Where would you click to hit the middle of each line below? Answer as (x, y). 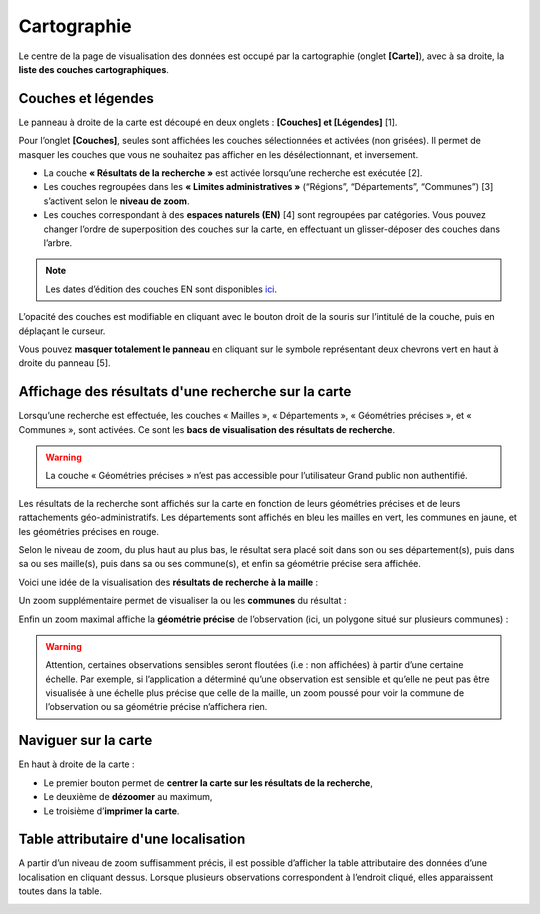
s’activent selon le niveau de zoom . (116, 201)
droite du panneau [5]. (64, 363)
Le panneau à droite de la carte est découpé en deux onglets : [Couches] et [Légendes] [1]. (208, 122)
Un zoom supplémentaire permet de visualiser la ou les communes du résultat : (182, 601)
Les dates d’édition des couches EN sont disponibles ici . (161, 289)
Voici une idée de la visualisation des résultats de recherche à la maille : (168, 582)
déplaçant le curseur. (62, 331)
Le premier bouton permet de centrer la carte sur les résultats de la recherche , (208, 782)
